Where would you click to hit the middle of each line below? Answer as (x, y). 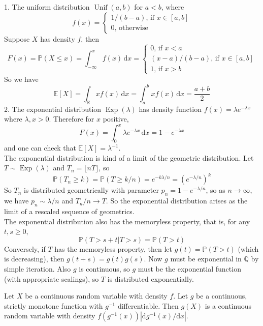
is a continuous (228, 305)
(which (248, 248)
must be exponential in (206, 259)
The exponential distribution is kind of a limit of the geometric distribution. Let (129, 157)
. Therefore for (72, 119)
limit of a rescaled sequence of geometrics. (69, 211)
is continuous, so (104, 269)
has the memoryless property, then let (113, 248)
